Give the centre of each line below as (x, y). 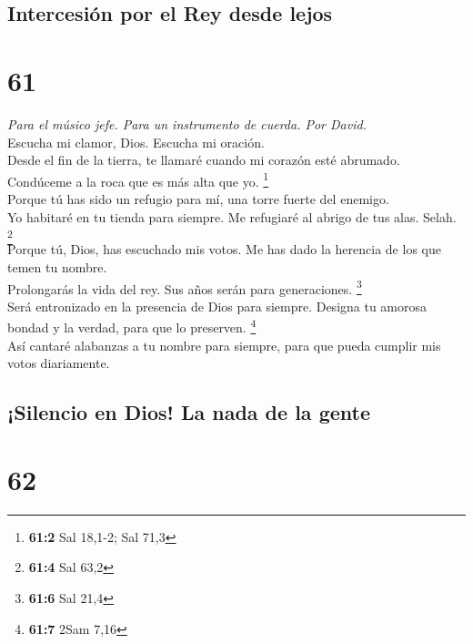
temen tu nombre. (57, 267)
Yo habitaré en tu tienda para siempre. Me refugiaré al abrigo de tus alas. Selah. (232, 216)
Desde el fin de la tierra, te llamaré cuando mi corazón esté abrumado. (204, 160)
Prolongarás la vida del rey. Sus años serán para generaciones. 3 (185, 287)
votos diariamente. (59, 363)
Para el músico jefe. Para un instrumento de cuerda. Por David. (187, 123)
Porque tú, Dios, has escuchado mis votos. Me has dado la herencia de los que (224, 249)
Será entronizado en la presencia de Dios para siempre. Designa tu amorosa (217, 306)
